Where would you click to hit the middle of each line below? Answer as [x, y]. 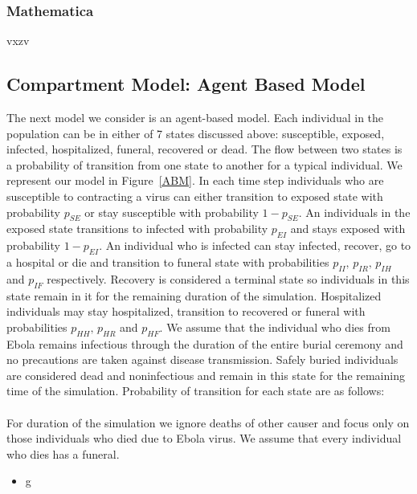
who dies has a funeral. [63, 453]
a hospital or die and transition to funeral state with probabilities [168, 261]
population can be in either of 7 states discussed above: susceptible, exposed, [196, 133]
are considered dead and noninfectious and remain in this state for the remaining [206, 375]
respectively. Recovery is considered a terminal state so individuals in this [228, 278]
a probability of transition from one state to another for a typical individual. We [204, 164]
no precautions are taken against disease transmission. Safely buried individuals [202, 359]
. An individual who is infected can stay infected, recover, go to [255, 245]
